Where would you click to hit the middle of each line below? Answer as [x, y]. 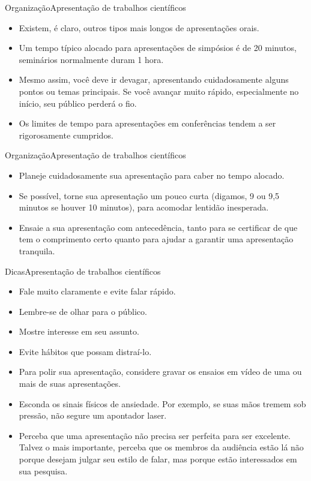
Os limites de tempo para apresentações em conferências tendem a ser [147, 123]
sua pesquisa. [43, 471]
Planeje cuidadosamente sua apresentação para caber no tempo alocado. [152, 175]
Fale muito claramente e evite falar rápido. [97, 291]
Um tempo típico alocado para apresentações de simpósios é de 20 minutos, [158, 48]
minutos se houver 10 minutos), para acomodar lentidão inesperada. [144, 207]
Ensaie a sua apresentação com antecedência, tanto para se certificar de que [158, 227]
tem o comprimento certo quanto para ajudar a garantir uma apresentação [156, 239]
